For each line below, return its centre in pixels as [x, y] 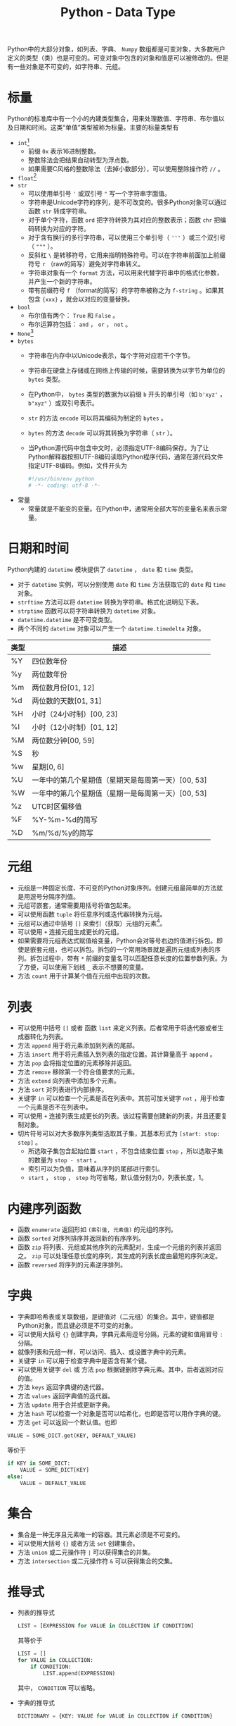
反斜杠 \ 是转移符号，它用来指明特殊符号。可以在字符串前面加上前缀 [127, 255]
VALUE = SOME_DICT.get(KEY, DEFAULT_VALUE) [72, 1436]
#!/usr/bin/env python [61, 479]
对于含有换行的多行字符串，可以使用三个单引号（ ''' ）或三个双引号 [127, 237]
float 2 [27, 177]
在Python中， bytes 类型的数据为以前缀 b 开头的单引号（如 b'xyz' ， [127, 395]
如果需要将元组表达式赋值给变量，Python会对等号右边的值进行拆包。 [117, 940]
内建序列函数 [45, 1209]
